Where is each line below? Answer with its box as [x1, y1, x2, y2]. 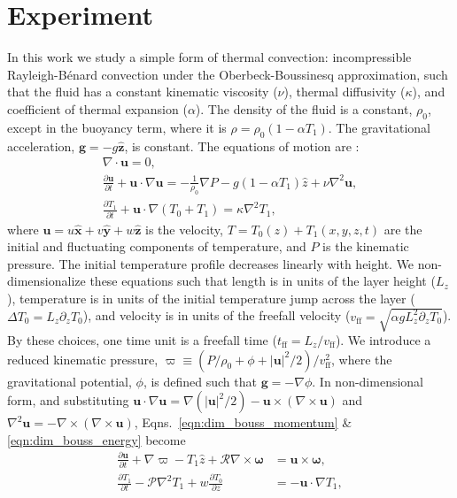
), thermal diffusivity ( [283, 82, 406, 101]
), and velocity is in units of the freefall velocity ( [82, 306, 351, 325]
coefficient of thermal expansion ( [7, 99, 188, 118]
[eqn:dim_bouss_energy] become [7, 430, 186, 448]
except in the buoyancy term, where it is [7, 118, 227, 136]
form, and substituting [7, 391, 129, 410]
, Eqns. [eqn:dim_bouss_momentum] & [134, 413, 352, 432]
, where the [331, 349, 392, 368]
